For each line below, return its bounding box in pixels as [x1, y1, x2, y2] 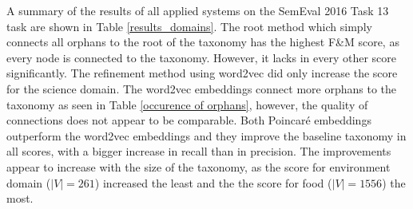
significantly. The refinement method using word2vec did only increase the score [6, 65, 398, 81]
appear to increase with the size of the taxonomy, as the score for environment [6, 158, 391, 175]
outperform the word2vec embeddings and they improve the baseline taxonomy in [6, 127, 407, 144]
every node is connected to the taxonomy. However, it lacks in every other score [6, 49, 397, 65]
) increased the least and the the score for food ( [94, 174, 332, 191]
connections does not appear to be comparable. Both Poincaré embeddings [6, 112, 371, 128]
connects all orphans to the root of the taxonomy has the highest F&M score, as [6, 34, 399, 50]
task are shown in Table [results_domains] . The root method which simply [6, 18, 372, 34]
